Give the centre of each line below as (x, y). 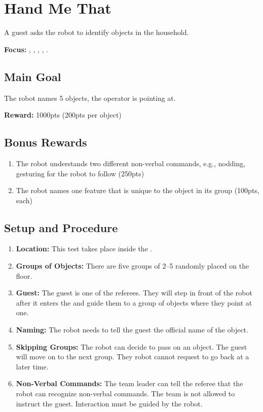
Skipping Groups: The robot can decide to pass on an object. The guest (131, 346)
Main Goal (33, 76)
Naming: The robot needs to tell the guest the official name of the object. (132, 330)
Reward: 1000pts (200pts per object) (63, 115)
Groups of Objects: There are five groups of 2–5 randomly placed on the (133, 266)
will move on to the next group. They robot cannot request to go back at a (133, 357)
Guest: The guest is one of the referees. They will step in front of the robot (134, 293)
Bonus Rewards (46, 142)
